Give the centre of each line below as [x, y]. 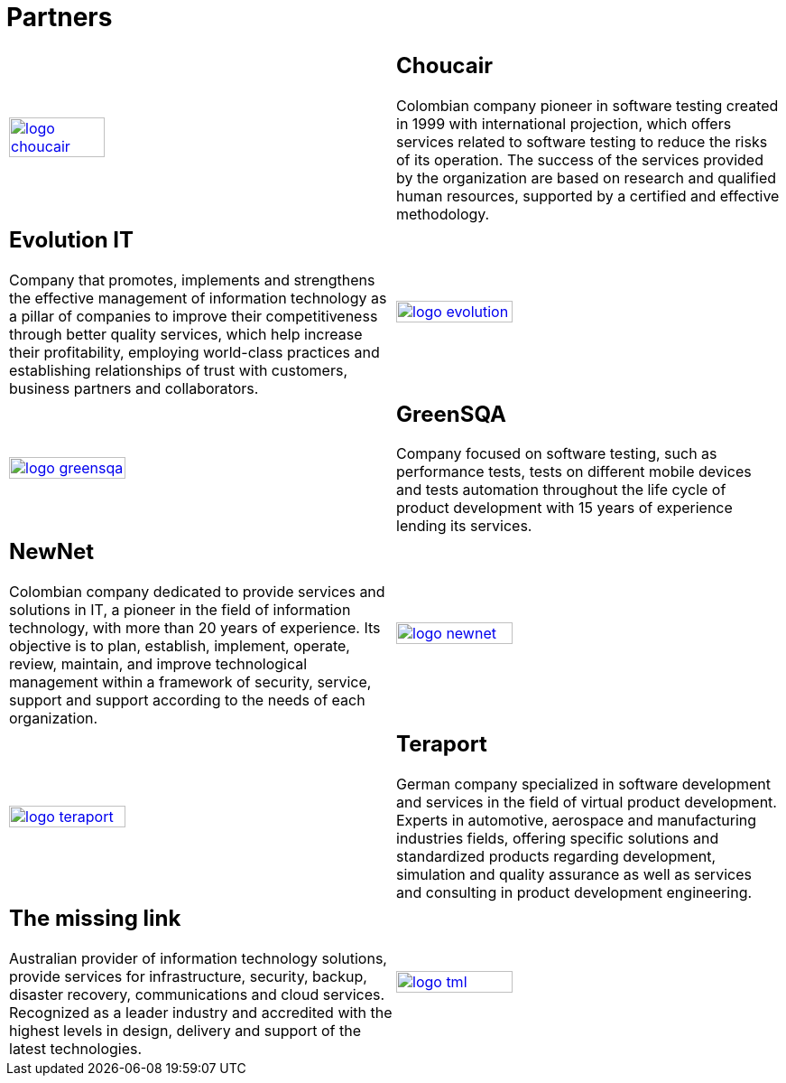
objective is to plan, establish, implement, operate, [180, 646]
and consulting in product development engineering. [574, 893]
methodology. [443, 214]
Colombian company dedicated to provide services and [197, 592]
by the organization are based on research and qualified [587, 177]
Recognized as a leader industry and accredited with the [201, 1013]
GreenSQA [452, 414]
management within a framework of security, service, [190, 682]
